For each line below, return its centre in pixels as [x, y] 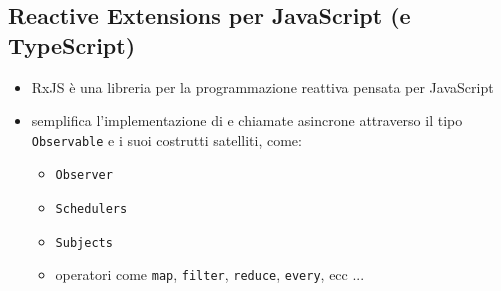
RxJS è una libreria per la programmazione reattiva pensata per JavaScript [262, 86]
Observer [84, 175]
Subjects [84, 242]
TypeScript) [72, 44]
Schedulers [91, 209]
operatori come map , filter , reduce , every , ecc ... [210, 274]
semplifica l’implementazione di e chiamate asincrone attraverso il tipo [247, 120]
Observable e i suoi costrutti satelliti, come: [166, 139]
